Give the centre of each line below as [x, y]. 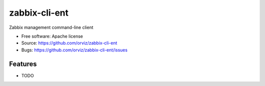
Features [23, 64]
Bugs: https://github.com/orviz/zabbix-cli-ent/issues [74, 50]
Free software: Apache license [52, 36]
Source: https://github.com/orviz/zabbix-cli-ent [69, 43]
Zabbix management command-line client [51, 27]
